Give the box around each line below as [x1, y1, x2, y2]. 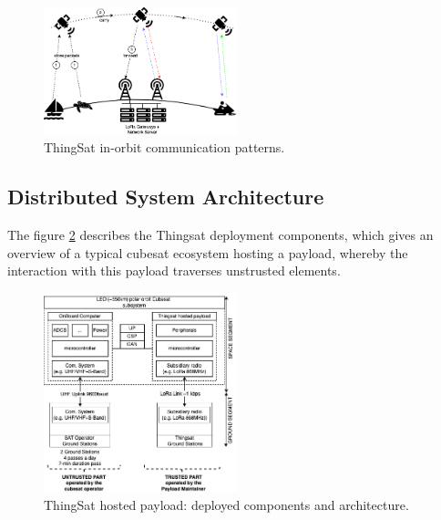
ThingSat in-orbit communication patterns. [44, 138, 285, 157]
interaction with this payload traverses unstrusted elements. [7, 261, 341, 280]
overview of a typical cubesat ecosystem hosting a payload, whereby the [7, 243, 408, 262]
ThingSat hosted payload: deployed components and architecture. [44, 494, 409, 514]
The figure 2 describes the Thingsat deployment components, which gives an [7, 225, 434, 244]
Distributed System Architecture [7, 182, 324, 211]
